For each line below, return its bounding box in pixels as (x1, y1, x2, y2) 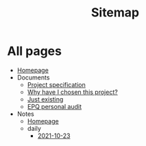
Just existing (27, 95, 64, 104)
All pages (7, 43, 62, 59)
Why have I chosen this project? (27, 88, 118, 96)
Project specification (27, 80, 86, 88)
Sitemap (90, 5, 140, 21)
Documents (16, 73, 50, 82)
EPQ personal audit (27, 102, 82, 110)
